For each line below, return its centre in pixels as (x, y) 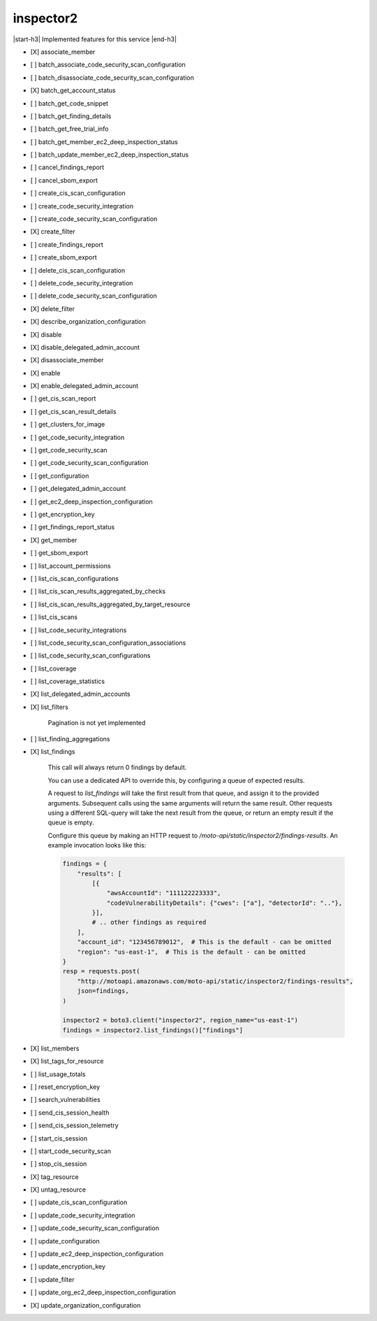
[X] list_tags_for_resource (67, 1061)
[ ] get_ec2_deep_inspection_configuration (91, 501)
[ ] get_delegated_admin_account (78, 489)
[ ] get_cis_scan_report (63, 399)
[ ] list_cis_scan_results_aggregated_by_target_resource (110, 604)
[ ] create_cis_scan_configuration (78, 193)
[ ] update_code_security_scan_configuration (95, 1228)
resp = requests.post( (101, 971)
